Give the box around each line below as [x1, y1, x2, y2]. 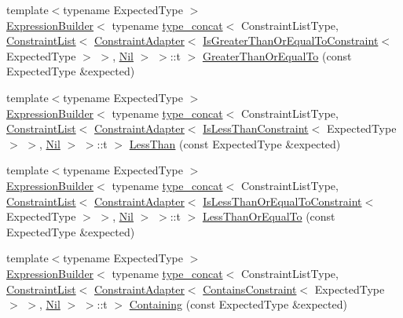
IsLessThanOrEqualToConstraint [203, 192, 362, 209]
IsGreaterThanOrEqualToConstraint [203, 32, 379, 49]
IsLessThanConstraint [203, 120, 309, 137]
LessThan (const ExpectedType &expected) [129, 135, 341, 152]
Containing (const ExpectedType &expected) [129, 296, 347, 313]
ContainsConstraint [203, 280, 297, 297]
